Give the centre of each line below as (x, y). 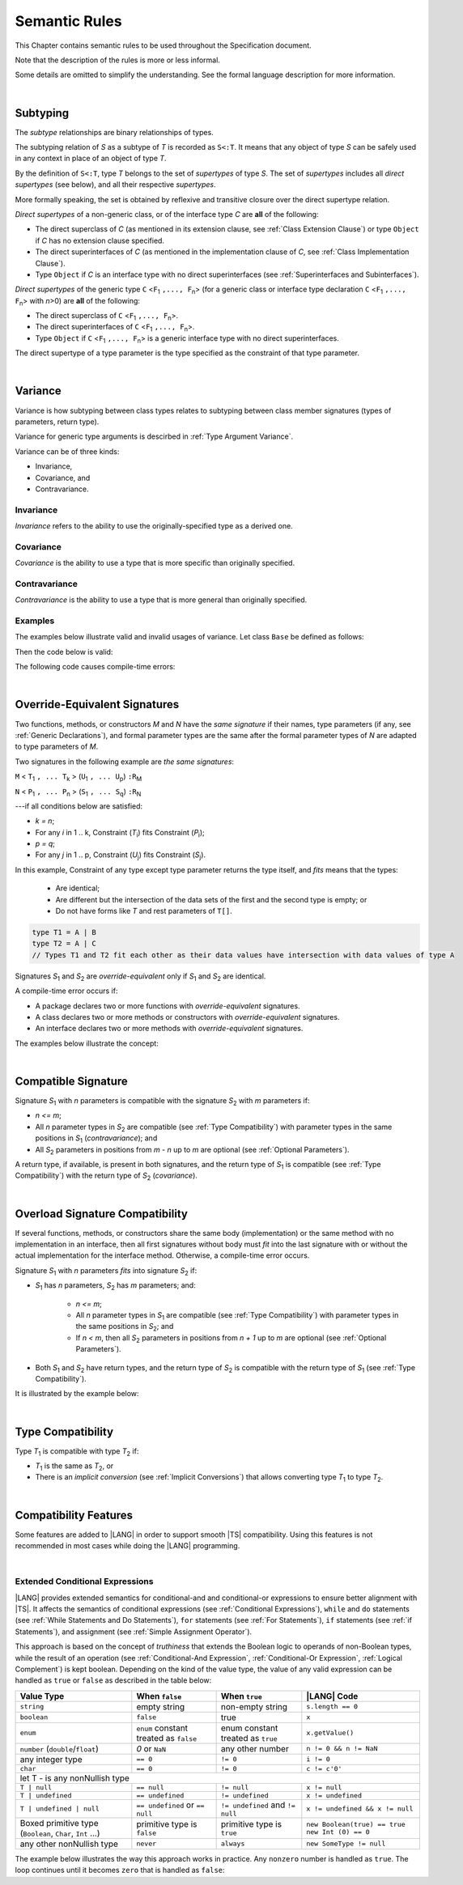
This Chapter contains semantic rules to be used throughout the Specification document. (163, 45)
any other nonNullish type (69, 1844)
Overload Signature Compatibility (101, 1214)
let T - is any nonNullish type (74, 1778)
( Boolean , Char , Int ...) (60, 1833)
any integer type (51, 1759)
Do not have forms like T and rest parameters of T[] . (144, 911)
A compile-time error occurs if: (66, 991)
